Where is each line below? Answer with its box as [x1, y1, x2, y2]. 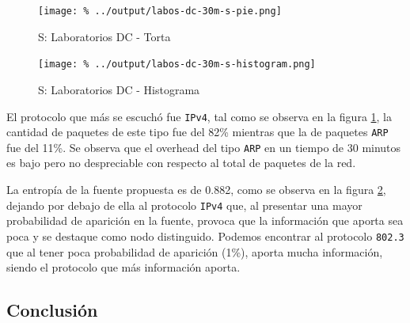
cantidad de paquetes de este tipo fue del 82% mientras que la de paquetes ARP [6, 123, 389, 140]
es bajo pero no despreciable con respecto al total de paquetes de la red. [6, 154, 356, 171]
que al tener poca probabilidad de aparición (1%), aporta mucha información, [6, 243, 383, 260]
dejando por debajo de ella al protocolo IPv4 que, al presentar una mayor [6, 196, 363, 213]
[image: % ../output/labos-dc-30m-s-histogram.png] [38, 59, 316, 70]
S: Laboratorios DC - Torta [38, 28, 171, 44]
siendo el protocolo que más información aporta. [6, 259, 241, 275]
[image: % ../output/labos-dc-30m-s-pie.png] [38, 6, 282, 17]
